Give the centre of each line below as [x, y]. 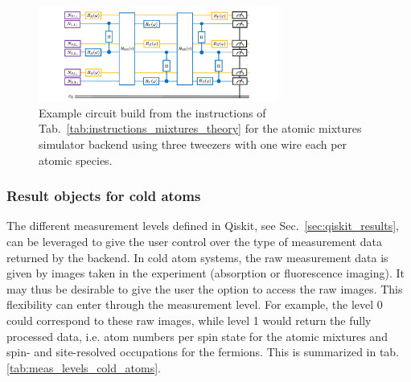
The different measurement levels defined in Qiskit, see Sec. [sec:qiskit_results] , [203, 226]
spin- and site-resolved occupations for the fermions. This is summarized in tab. [203, 352]
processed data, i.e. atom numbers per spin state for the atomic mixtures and [197, 336]
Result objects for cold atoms [104, 196]
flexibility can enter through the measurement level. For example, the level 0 [195, 304]
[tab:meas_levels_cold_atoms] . [84, 367]
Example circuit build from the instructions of [152, 112]
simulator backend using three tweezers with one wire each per [193, 144]
